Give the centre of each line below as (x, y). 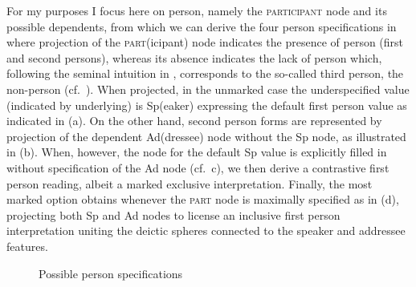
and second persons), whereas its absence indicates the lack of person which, (194, 57)
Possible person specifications (111, 273)
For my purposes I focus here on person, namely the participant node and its (197, 10)
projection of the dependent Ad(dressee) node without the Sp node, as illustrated (206, 136)
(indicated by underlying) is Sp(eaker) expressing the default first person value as (207, 105)
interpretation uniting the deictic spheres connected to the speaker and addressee (206, 230)
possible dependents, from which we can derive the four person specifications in (202, 26)
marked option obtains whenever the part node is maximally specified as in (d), (203, 199)
